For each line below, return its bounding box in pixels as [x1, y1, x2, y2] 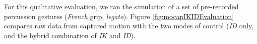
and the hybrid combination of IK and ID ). [4, 30, 135, 40]
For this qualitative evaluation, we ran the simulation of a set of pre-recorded [4, 1, 239, 11]
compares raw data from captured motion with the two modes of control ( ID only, [4, 21, 254, 31]
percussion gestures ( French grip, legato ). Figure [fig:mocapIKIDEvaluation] [4, 11, 234, 21]
